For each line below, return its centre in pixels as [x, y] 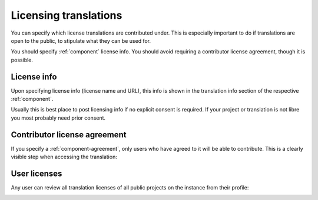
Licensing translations [67, 15]
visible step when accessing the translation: [64, 157]
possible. [22, 60]
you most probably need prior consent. [58, 118]
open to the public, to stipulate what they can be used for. [81, 40]
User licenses [37, 173]
